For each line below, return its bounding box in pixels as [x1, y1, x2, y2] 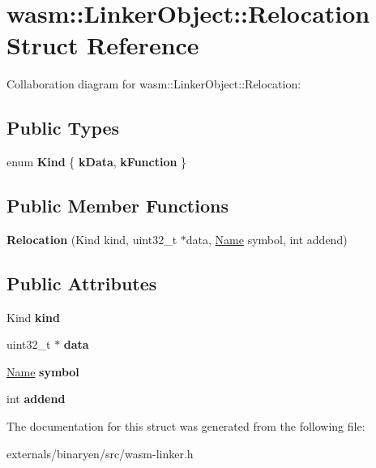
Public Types [6, 115, 120, 140]
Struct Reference [6, 28, 199, 62]
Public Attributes [6, 270, 157, 295]
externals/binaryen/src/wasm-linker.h [6, 444, 194, 462]
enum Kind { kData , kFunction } [6, 153, 187, 170]
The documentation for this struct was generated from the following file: [6, 418, 365, 435]
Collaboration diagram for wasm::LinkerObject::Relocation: [6, 75, 301, 92]
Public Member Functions [6, 193, 229, 218]
